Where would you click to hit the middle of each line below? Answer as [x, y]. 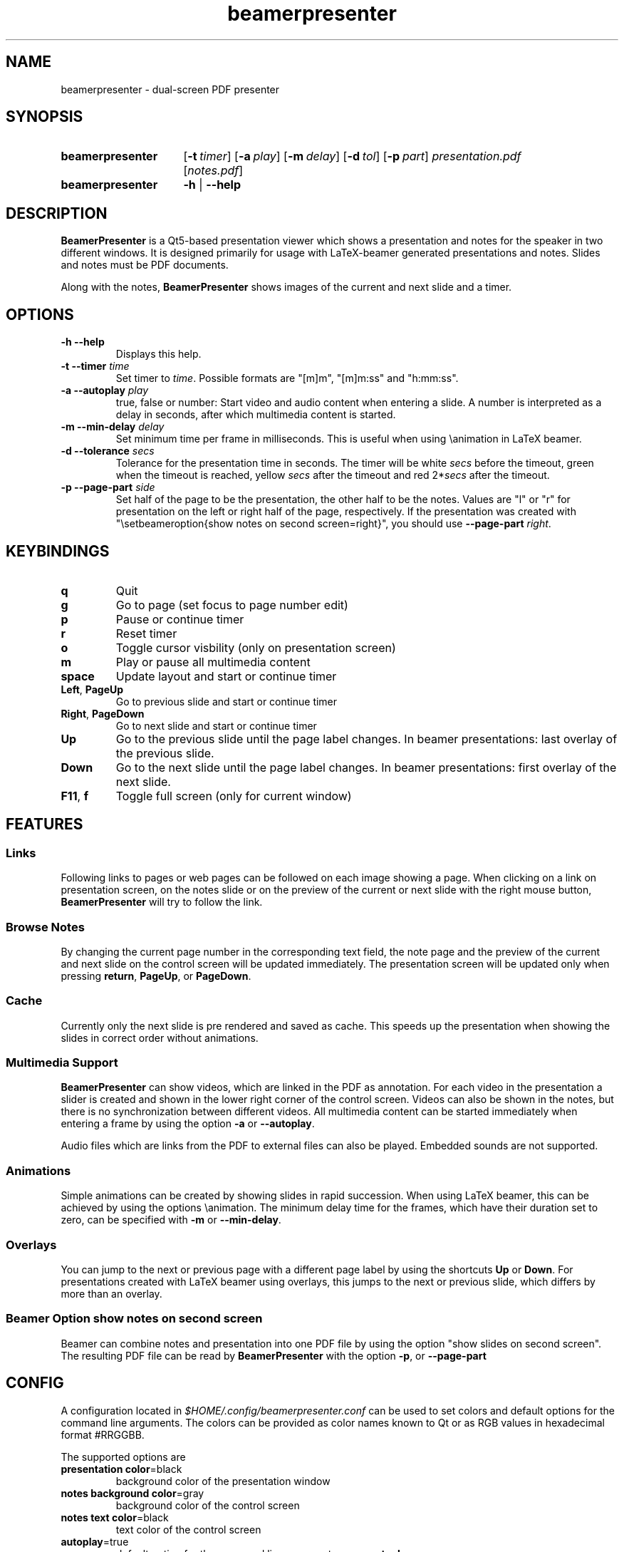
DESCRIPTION [57, 213]
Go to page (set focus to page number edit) [232, 605]
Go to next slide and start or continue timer [216, 725]
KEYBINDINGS [58, 551]
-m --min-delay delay [113, 427]
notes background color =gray [132, 1493]
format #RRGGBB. [103, 1434]
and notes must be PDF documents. [145, 265]
